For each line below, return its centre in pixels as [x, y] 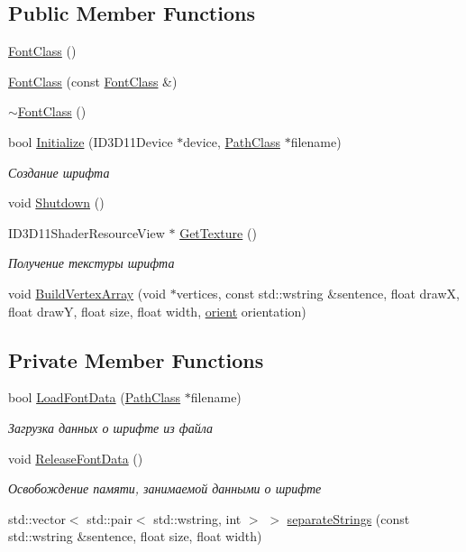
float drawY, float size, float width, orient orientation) [157, 311]
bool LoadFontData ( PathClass [95, 397]
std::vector [37, 518]
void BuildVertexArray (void [87, 293]
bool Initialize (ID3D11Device [91, 141]
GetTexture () [218, 232]
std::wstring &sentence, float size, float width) [135, 536]
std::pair [110, 518]
